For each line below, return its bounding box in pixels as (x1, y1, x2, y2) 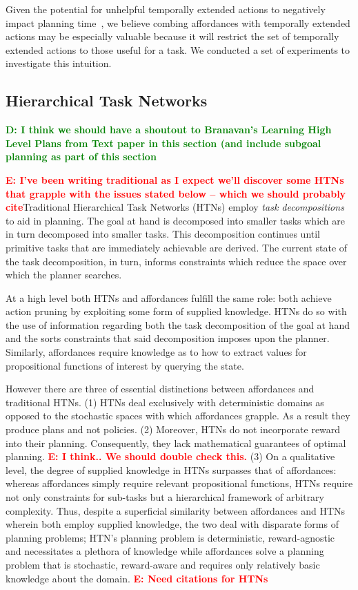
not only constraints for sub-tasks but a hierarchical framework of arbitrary (6, 490, 324, 504)
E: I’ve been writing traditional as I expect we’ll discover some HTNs (6, 172, 344, 187)
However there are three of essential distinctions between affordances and (6, 381, 315, 396)
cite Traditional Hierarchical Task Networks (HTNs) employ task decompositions (6, 200, 344, 214)
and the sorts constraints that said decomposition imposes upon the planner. (6, 331, 330, 345)
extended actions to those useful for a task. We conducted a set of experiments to (6, 42, 350, 57)
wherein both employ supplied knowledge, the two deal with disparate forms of (6, 517, 339, 531)
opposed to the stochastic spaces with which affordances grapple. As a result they (6, 408, 350, 423)
